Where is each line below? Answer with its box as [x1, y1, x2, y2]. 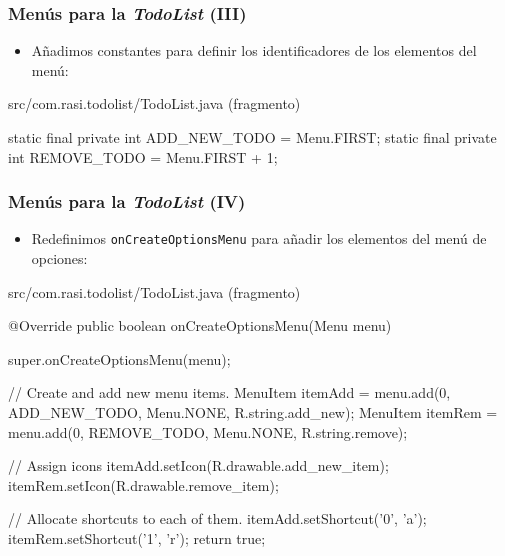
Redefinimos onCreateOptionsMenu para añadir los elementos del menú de [31, 228, 487, 249]
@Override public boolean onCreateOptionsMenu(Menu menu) [8, 315, 392, 336]
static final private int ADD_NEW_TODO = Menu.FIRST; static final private [8, 127, 497, 147]
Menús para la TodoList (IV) [8, 189, 246, 214]
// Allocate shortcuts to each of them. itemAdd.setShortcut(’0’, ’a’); [8, 508, 427, 529]
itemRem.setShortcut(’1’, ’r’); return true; [8, 528, 266, 548]
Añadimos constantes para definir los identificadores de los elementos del [31, 40, 477, 61]
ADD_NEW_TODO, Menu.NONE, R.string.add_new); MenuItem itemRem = [8, 402, 498, 423]
